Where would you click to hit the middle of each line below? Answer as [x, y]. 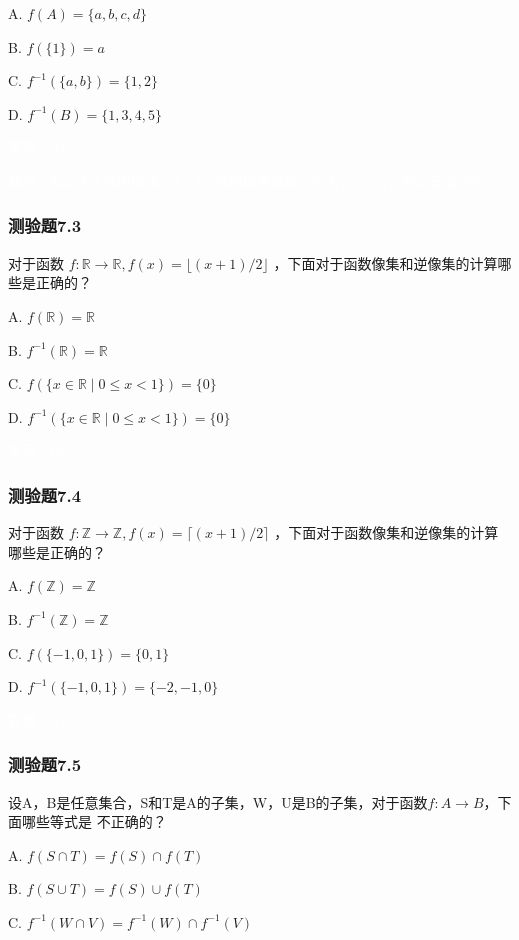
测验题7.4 [45, 494]
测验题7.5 [45, 764]
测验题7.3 [45, 225]
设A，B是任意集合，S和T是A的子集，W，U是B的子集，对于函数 [218, 801]
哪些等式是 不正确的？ [94, 821]
